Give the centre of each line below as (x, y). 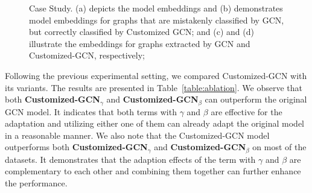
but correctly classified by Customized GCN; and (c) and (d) (142, 32)
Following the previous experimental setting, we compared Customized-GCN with (156, 75)
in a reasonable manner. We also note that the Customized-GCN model (137, 135)
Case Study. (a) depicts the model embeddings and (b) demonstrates (156, 8)
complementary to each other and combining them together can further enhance (153, 171)
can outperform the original (256, 99)
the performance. (36, 183)
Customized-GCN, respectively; (87, 55)
